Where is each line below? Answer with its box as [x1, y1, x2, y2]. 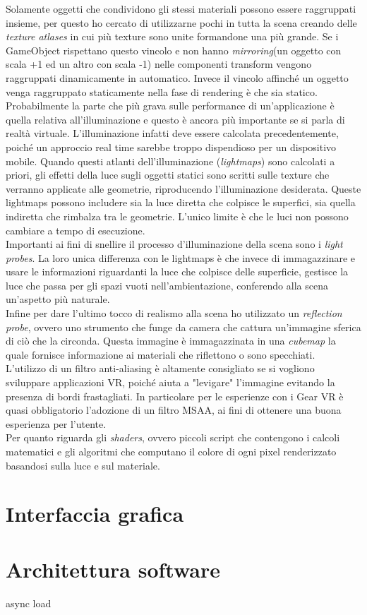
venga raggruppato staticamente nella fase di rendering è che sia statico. [6, 84, 318, 99]
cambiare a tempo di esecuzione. [6, 222, 145, 237]
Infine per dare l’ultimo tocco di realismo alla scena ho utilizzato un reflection [6, 306, 342, 321]
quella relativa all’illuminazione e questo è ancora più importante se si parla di [6, 112, 345, 126]
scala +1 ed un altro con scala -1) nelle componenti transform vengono [6, 56, 312, 71]
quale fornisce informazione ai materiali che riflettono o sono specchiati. [6, 347, 315, 362]
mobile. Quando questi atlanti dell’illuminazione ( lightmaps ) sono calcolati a [6, 153, 335, 168]
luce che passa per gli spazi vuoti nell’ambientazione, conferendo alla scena [6, 277, 328, 292]
